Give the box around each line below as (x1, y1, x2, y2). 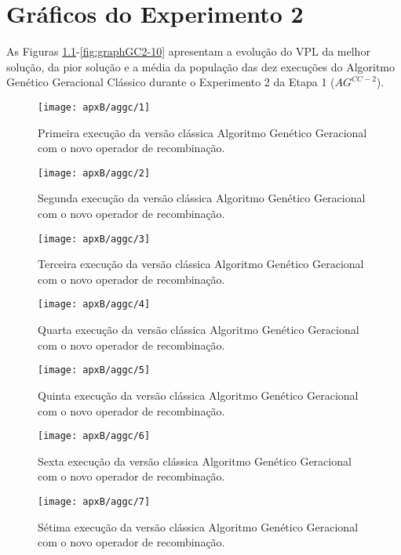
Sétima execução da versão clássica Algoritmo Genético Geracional (38, 518, 359, 535)
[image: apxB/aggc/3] (38, 233, 151, 245)
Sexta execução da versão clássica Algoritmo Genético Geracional (38, 452, 352, 469)
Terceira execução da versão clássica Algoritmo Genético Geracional (38, 256, 364, 272)
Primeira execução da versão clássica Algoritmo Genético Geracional (38, 124, 367, 140)
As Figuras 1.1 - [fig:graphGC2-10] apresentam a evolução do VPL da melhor (6, 43, 370, 60)
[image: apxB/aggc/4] (38, 299, 151, 310)
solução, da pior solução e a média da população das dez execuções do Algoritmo (6, 58, 396, 74)
